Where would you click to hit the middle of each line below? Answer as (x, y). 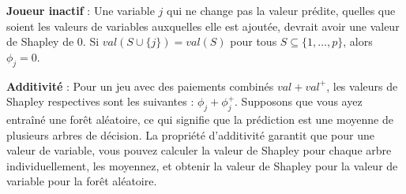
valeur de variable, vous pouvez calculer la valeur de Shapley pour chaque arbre (199, 150)
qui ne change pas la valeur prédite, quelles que (281, 10)
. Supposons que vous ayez (299, 101)
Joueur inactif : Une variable (81, 10)
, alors (358, 41)
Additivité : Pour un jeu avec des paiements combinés (140, 86)
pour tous (254, 41)
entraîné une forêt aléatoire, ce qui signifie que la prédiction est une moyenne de (200, 119)
